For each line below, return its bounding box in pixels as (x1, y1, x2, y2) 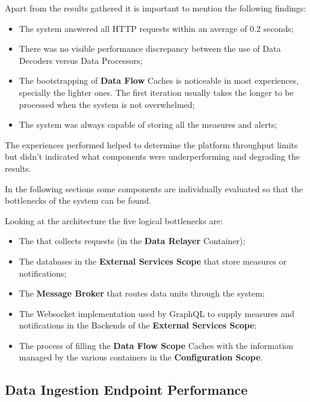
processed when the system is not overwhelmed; (19, 98, 195, 110)
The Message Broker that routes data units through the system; (19, 287, 265, 300)
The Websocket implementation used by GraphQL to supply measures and (19, 307, 295, 319)
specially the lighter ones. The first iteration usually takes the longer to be (19, 86, 294, 98)
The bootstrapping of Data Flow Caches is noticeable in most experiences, (19, 74, 299, 87)
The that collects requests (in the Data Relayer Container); (19, 234, 246, 247)
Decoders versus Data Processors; (19, 54, 143, 66)
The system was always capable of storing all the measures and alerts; (19, 118, 277, 131)
